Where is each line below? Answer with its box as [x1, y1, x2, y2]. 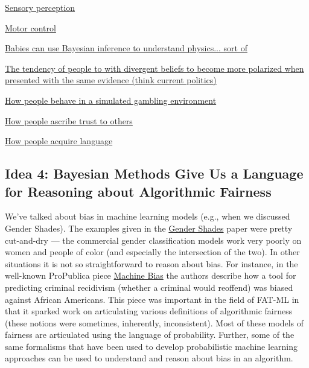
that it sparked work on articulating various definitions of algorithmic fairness [5, 305, 293, 317]
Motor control [5, 21, 56, 34]
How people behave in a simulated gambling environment [5, 94, 217, 106]
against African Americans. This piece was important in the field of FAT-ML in [5, 293, 299, 305]
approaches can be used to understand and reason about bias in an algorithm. [5, 352, 293, 364]
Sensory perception [5, 1, 75, 13]
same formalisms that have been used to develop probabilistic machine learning [5, 340, 298, 352]
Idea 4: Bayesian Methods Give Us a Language [5, 164, 304, 183]
